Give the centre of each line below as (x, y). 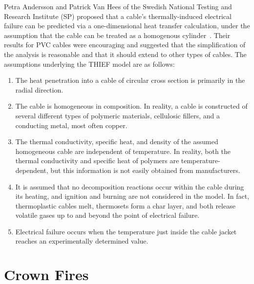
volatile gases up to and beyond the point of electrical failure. (107, 215)
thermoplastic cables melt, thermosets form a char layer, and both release (125, 205)
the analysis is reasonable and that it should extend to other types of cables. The (125, 54)
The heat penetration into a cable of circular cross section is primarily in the (130, 80)
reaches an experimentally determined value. (82, 241)
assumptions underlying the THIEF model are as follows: (89, 64)
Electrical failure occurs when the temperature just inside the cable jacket (126, 231)
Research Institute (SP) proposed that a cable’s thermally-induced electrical (118, 16)
